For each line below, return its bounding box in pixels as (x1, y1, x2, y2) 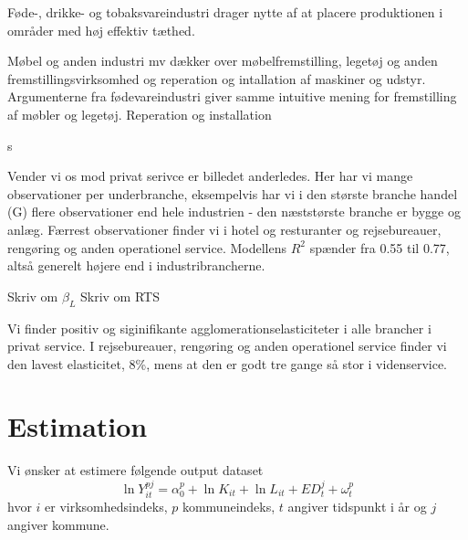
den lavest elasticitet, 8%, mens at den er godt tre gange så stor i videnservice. (7, 354, 447, 373)
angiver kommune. (7, 514, 109, 534)
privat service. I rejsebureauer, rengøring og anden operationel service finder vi (7, 336, 447, 355)
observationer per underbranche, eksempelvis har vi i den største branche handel (7, 184, 458, 203)
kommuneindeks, (182, 497, 276, 516)
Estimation (7, 408, 148, 445)
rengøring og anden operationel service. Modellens (7, 238, 286, 257)
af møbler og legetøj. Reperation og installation (7, 104, 272, 123)
